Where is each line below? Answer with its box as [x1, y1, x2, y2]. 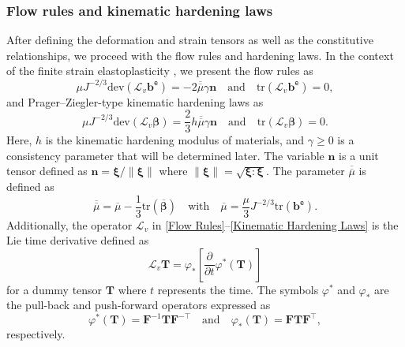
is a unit [339, 147, 379, 163]
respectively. [6, 326, 66, 342]
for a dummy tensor [6, 281, 103, 297]
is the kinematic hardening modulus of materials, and [45, 132, 305, 148]
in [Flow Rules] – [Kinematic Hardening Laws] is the [152, 216, 399, 233]
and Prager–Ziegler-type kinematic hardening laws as [6, 93, 264, 110]
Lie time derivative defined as [6, 232, 149, 248]
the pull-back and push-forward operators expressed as [6, 297, 271, 313]
